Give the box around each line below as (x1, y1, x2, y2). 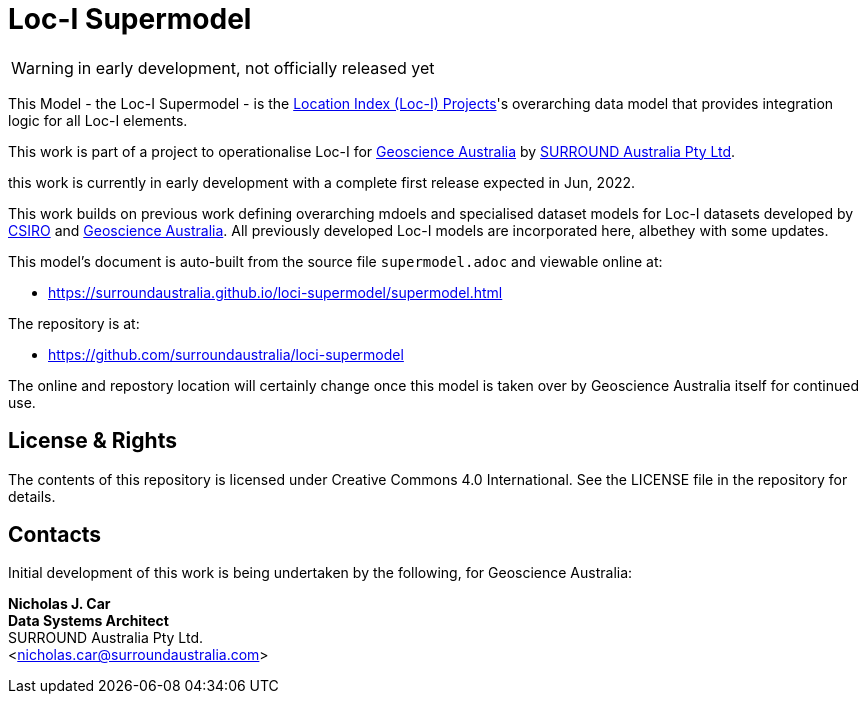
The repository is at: (8, 314, 140, 332)
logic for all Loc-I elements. (8, 111, 188, 129)
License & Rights (8, 428, 177, 454)
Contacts (8, 522, 102, 548)
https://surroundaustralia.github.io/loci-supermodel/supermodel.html (48, 283, 503, 301)
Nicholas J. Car (8, 595, 111, 613)
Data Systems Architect (8, 612, 169, 630)
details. (8, 487, 56, 505)
